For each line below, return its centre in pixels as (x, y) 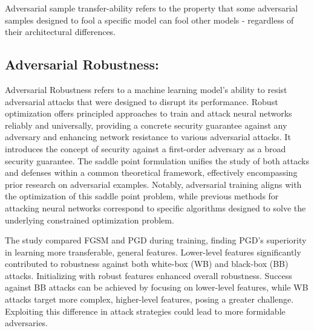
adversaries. (27, 323)
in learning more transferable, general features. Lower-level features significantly (153, 252)
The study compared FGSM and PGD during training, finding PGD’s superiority (156, 240)
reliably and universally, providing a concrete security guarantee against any (146, 125)
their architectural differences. (61, 32)
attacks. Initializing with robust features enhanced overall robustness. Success (149, 275)
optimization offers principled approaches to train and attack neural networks (149, 113)
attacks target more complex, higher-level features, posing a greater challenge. (149, 299)
